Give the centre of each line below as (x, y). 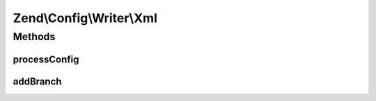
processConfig (46, 59)
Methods (34, 37)
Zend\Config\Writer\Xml (85, 18)
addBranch (37, 81)
